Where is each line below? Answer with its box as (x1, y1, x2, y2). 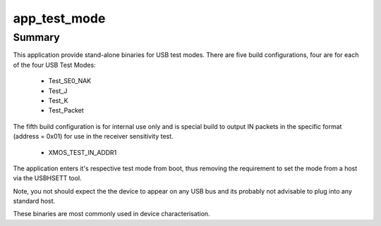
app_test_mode (13, 11, 106, 26)
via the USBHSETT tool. (13, 174, 83, 182)
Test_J (48, 87, 68, 95)
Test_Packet (48, 106, 84, 115)
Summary (13, 31, 60, 44)
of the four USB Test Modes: (13, 61, 96, 69)
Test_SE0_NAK (48, 77, 92, 85)
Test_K (48, 96, 68, 105)
